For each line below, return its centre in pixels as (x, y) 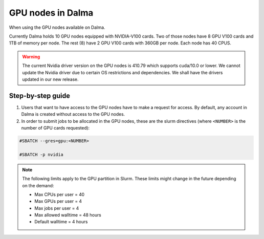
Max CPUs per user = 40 (60, 194)
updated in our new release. (50, 79)
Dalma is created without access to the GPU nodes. (73, 114)
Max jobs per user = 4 (57, 208)
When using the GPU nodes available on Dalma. (57, 27)
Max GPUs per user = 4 (58, 201)
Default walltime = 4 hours (61, 222)
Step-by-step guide (40, 96)
